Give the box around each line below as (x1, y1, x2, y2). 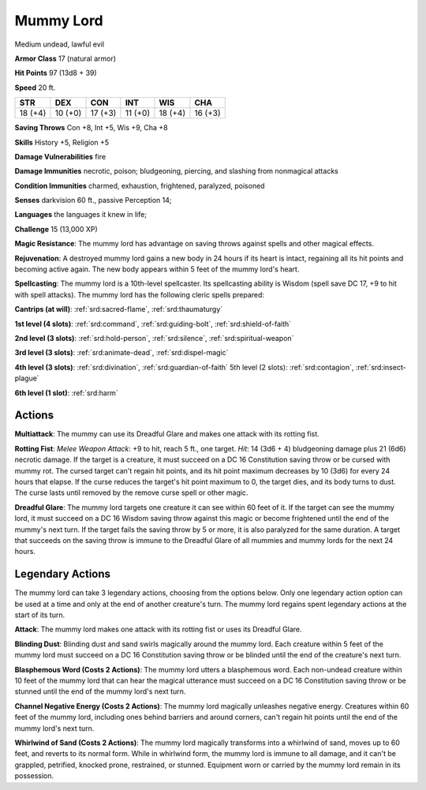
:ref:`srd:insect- (355, 362, 406, 372)
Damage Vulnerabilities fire (14, 152, 106, 161)
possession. (14, 771, 54, 781)
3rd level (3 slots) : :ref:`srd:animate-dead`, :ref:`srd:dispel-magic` (14, 348, 229, 358)
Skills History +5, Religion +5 (14, 137, 110, 147)
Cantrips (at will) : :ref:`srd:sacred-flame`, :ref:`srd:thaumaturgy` (14, 305, 223, 314)
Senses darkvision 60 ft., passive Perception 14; (14, 196, 172, 205)
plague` (14, 373, 39, 383)
